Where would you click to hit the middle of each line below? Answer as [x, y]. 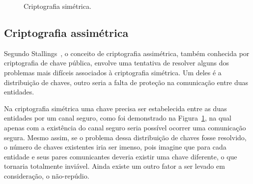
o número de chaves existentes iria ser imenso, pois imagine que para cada [115, 147]
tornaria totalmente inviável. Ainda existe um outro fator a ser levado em [114, 166]
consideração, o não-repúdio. [47, 175]
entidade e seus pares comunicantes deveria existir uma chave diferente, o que [121, 156]
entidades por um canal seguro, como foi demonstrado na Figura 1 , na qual [118, 118]
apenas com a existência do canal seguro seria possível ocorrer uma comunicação [125, 127]
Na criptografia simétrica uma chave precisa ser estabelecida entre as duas [115, 108]
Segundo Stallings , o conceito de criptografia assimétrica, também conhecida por [127, 53]
